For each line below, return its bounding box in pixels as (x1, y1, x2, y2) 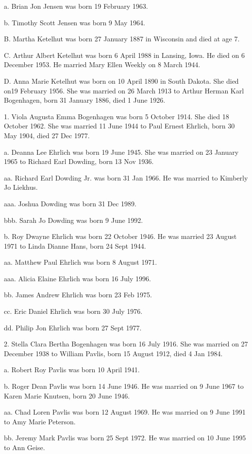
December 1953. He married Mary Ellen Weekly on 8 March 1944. (4, 59, 201, 70)
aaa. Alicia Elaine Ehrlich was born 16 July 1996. (4, 273, 151, 283)
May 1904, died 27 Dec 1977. (4, 130, 90, 140)
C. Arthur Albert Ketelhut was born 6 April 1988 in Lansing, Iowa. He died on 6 (4, 50, 245, 60)
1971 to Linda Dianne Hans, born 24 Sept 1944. (4, 240, 146, 251)
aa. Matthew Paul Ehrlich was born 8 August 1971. (4, 257, 157, 267)
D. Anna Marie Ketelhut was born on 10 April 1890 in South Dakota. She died (4, 75, 239, 86)
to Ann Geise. (4, 442, 45, 452)
